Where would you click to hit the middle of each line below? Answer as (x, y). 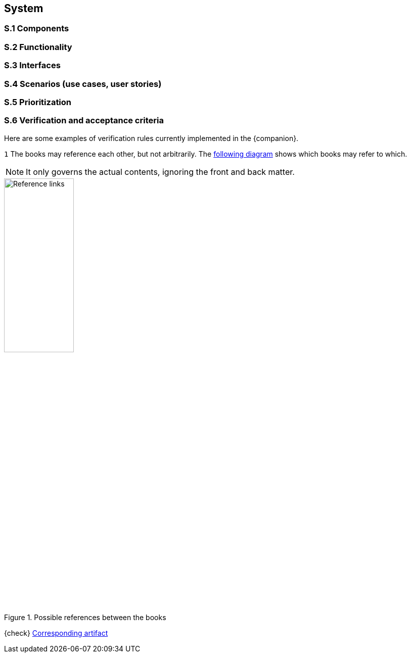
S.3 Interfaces (32, 65)
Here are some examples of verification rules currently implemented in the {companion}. (151, 138)
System (24, 8)
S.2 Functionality (38, 47)
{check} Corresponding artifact (56, 633)
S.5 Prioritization (38, 102)
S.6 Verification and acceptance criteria (84, 121)
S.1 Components (37, 29)
